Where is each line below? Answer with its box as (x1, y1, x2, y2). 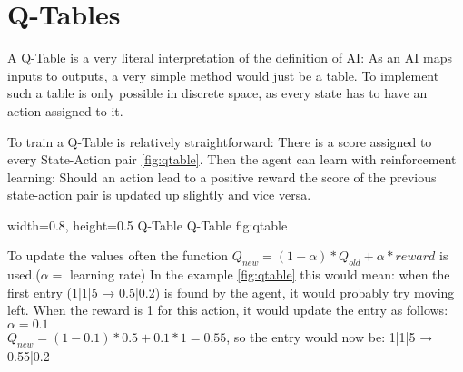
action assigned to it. (7, 101, 123, 120)
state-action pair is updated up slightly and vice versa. (7, 185, 311, 204)
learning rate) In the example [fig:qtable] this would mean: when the (69, 265, 450, 284)
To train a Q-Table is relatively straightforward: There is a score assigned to (7, 132, 432, 151)
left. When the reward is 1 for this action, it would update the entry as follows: (7, 300, 448, 319)
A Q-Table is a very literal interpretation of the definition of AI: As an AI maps (7, 48, 452, 67)
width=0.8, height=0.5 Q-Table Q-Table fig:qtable (7, 215, 288, 234)
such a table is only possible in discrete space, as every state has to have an (7, 83, 428, 103)
